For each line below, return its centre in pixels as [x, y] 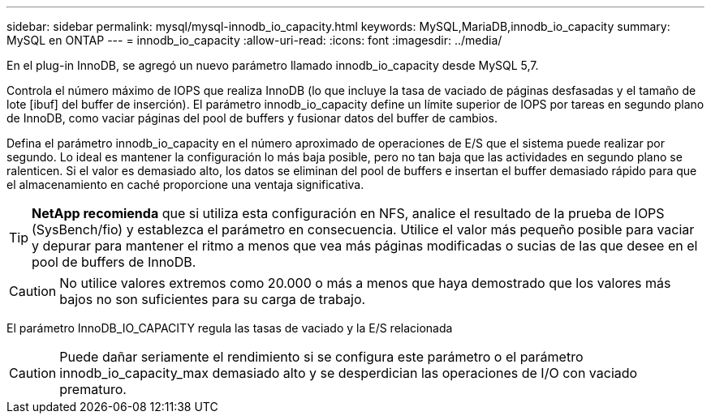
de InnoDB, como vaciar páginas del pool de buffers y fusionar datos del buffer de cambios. [252, 118]
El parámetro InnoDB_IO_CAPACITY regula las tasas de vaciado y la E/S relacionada [230, 328]
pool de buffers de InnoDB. [114, 262]
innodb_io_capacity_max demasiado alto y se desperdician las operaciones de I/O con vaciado [349, 373]
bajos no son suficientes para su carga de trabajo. [213, 299]
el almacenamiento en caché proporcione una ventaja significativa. [185, 184]
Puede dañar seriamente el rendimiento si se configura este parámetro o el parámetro [321, 357]
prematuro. [93, 389]
